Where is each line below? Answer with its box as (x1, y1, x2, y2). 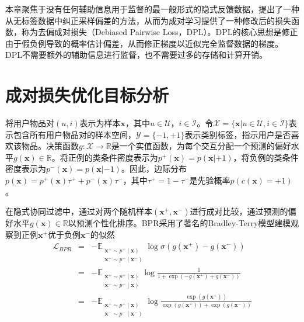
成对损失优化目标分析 (5, 83, 169, 107)
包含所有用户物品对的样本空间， (13, 128, 136, 140)
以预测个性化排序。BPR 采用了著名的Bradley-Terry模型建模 (68, 217, 291, 229)
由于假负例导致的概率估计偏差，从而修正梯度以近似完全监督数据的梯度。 (5, 37, 283, 49)
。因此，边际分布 (121, 162, 187, 175)
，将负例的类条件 (233, 151, 299, 163)
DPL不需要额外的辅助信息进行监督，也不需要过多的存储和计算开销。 (5, 49, 267, 61)
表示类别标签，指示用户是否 (184, 128, 291, 140)
